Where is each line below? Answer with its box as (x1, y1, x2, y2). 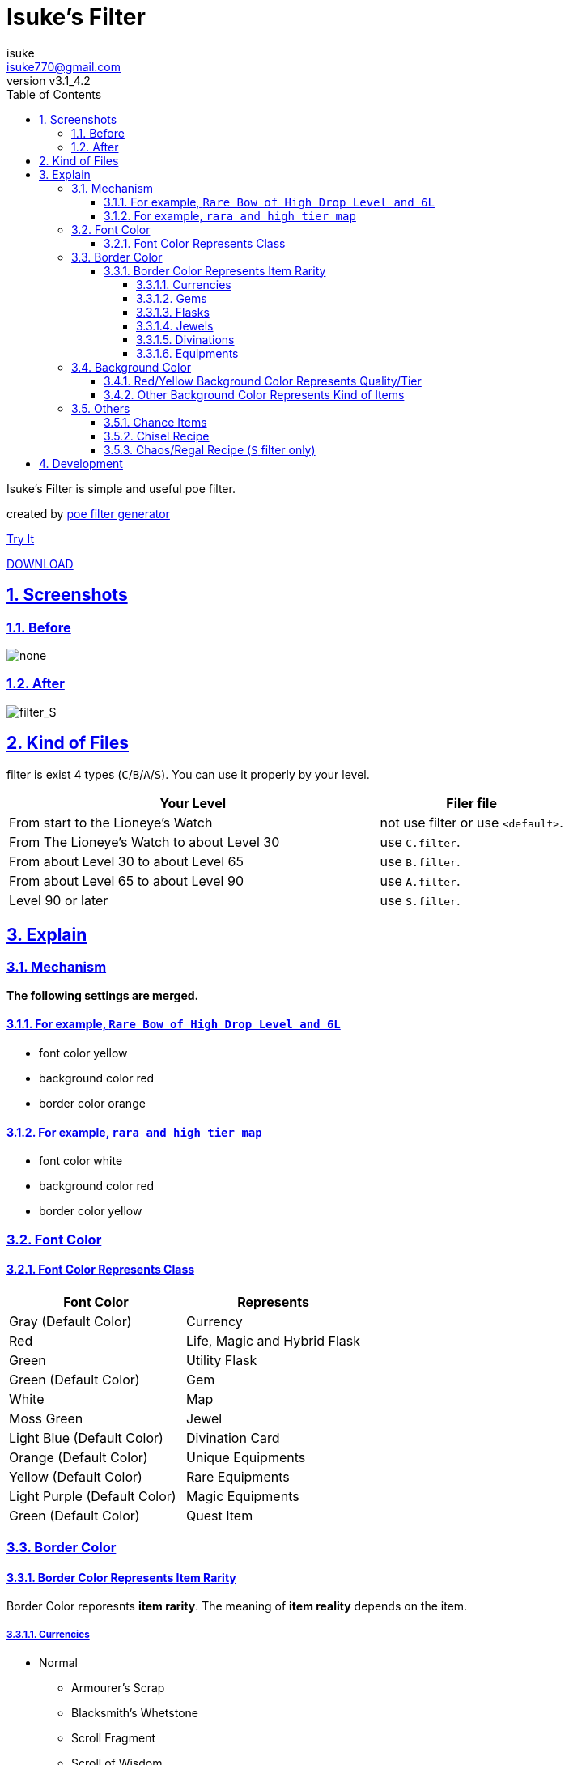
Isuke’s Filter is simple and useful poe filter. (6, 481, 236, 495)
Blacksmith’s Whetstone (71, 1706, 198, 1720)
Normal (39, 1656, 78, 1670)
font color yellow (39, 1046, 128, 1060)
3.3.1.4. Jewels (136, 318, 214, 333)
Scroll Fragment (71, 1731, 155, 1746)
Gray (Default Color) (9, 1312, 132, 1329)
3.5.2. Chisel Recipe (104, 428, 210, 443)
